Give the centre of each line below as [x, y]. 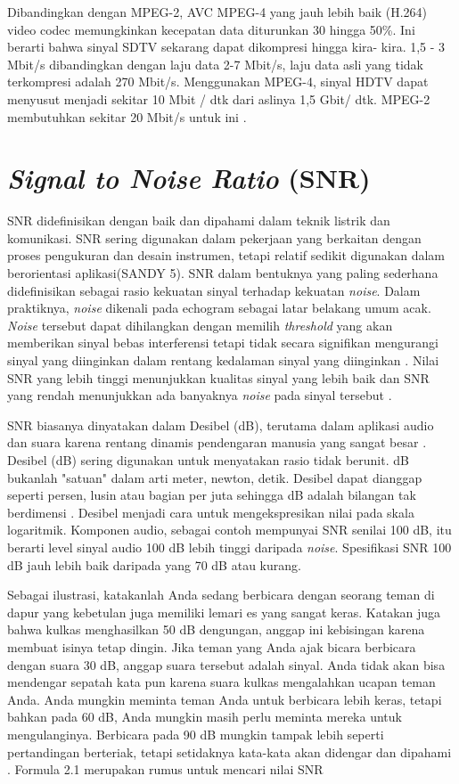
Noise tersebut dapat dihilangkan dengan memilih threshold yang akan [200, 325]
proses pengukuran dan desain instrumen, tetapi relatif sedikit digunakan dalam [226, 255]
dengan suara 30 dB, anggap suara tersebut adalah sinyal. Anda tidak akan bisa [226, 664]
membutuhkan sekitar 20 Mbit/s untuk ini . [127, 116]
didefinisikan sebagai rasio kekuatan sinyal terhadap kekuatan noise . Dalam [214, 290]
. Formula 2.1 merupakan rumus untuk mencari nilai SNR [165, 769]
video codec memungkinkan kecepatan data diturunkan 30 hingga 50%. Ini [211, 29]
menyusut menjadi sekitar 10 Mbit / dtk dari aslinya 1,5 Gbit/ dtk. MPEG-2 [219, 98]
